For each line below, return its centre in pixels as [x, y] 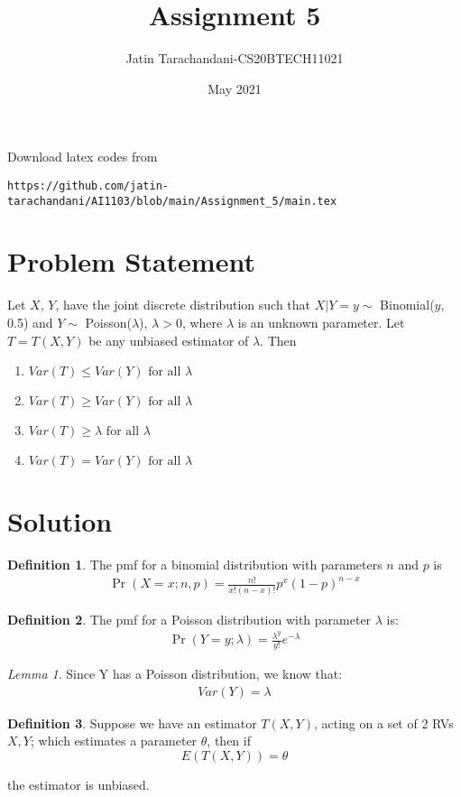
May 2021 [235, 88]
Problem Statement [131, 261]
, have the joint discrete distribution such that [183, 305]
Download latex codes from [83, 157]
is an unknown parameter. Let [321, 322]
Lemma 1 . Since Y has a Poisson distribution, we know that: [175, 674]
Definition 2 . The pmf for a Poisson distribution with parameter [189, 619]
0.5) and [30, 322]
